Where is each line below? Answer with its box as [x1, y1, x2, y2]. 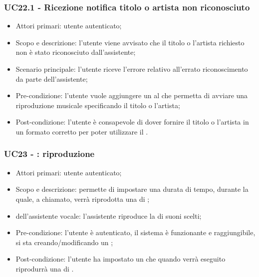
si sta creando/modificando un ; [15, 237, 113, 247]
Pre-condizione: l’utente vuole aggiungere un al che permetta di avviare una [15, 90, 248, 101]
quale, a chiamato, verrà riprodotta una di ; [15, 193, 150, 204]
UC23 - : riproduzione [4, 147, 95, 160]
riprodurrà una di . [15, 263, 74, 274]
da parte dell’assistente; [15, 73, 88, 84]
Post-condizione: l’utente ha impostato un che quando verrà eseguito [15, 254, 226, 264]
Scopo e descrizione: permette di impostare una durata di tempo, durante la [15, 184, 249, 194]
